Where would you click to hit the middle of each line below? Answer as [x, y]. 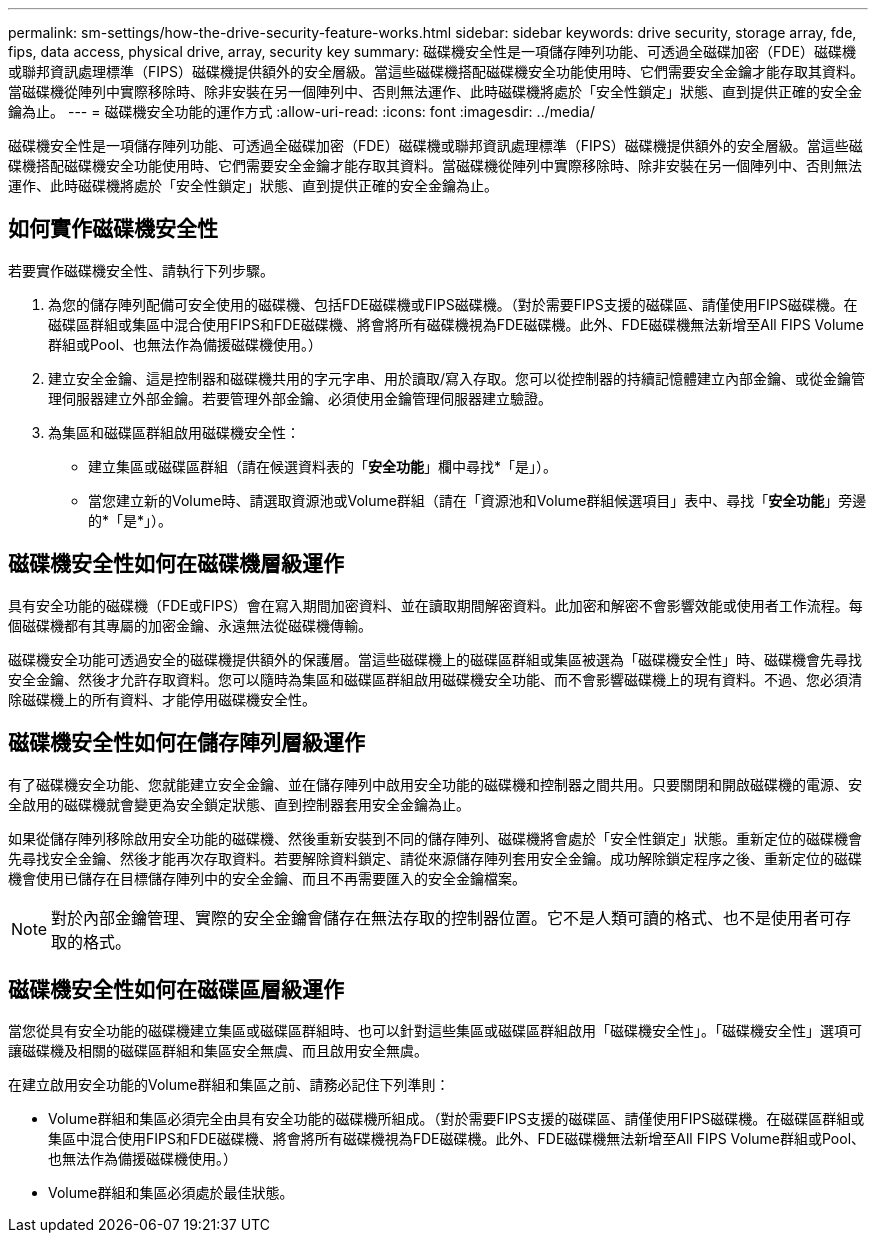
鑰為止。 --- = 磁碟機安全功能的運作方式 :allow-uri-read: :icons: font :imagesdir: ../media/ [302, 111]
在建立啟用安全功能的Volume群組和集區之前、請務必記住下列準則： [229, 1085]
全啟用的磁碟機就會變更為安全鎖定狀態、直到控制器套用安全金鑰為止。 [239, 804]
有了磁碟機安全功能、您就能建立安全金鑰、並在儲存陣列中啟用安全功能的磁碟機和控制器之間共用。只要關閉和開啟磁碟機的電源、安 [435, 784]
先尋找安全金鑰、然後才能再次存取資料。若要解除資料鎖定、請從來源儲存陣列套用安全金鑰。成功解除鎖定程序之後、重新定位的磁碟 [435, 858]
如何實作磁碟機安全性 [113, 229]
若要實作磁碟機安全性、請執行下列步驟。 [141, 270]
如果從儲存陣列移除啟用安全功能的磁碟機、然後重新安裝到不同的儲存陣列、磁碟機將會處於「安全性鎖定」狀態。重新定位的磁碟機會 [435, 838]
